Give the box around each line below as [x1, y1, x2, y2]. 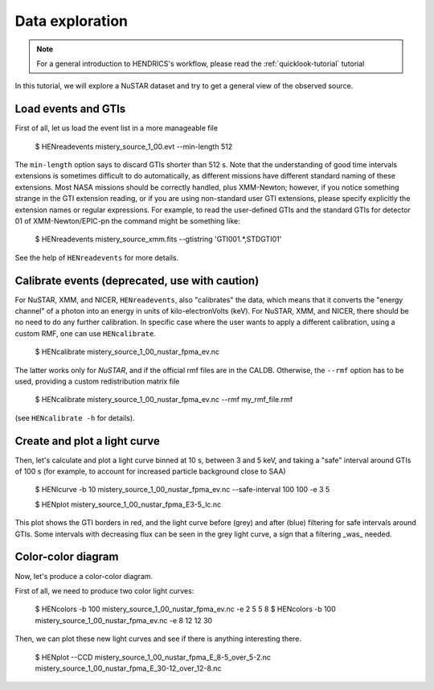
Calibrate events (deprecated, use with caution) [14, 273, 260, 287]
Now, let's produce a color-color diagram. [14, 571, 154, 581]
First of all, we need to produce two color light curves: [14, 585, 194, 595]
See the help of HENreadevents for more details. [14, 253, 179, 262]
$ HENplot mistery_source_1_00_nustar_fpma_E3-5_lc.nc [35, 499, 222, 509]
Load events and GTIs [14, 102, 126, 116]
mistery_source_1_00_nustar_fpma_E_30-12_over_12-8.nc [35, 663, 222, 673]
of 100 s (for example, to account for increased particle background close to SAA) [14, 466, 286, 476]
